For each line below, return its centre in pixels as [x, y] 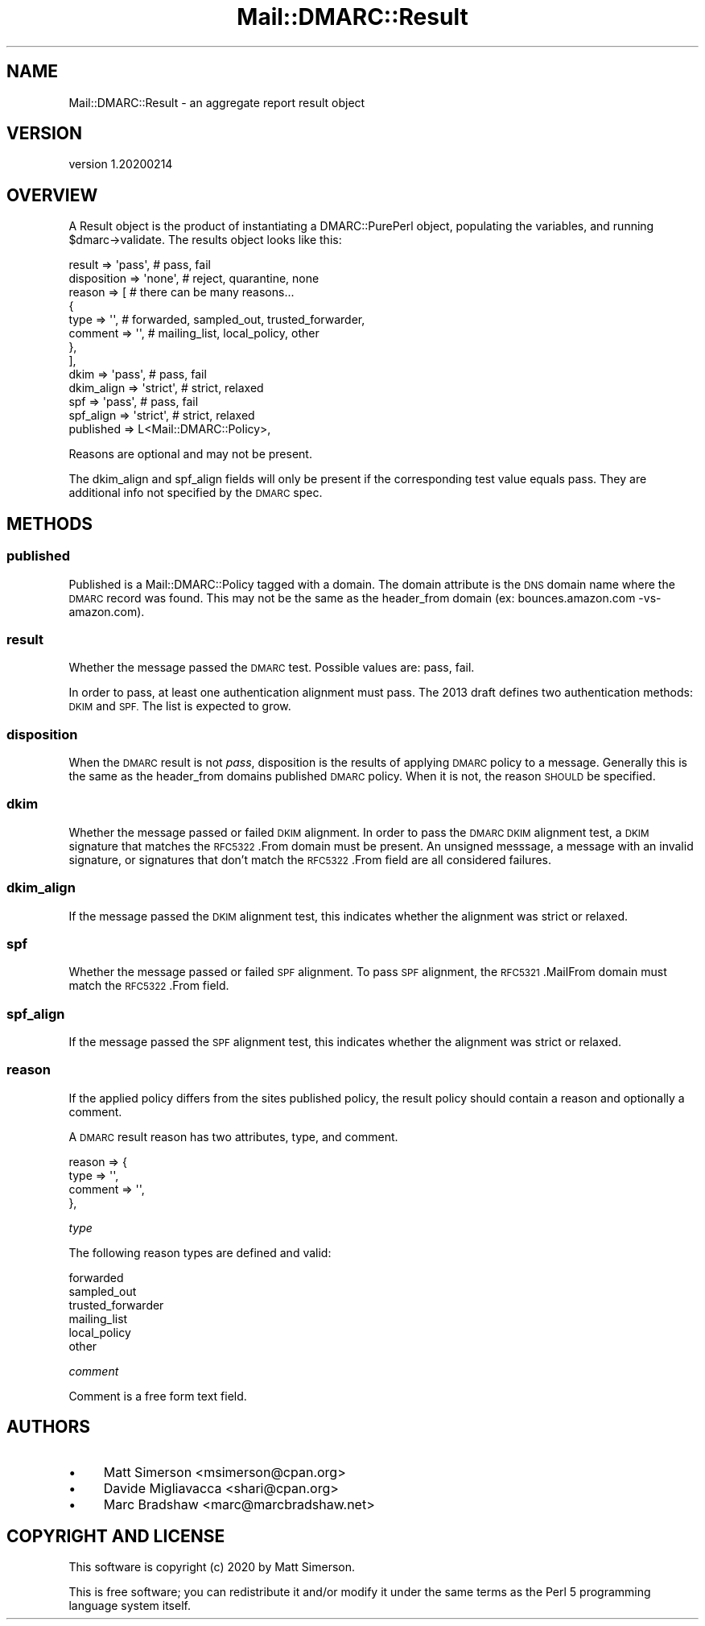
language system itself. [130, 1606]
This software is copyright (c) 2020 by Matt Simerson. [212, 1567]
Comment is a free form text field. [158, 1396]
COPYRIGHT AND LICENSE [116, 1537]
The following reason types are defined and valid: [200, 1252]
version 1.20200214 [121, 164]
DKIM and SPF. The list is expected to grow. [180, 706]
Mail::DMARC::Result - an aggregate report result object [217, 102]
